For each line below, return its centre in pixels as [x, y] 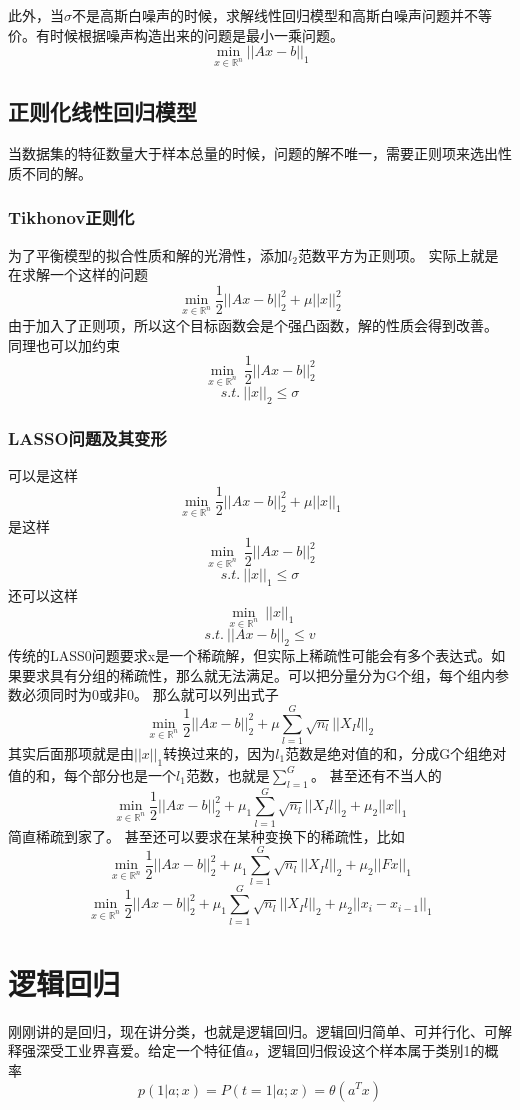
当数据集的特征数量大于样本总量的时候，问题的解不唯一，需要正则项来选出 [253, 153]
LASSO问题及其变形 [87, 438]
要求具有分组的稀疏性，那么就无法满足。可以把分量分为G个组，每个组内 [258, 674]
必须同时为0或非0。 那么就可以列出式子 [150, 694]
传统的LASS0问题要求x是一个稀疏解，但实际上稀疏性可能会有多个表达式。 [250, 655]
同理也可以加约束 [64, 344]
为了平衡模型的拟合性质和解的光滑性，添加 [148, 254]
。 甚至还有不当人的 [376, 774]
